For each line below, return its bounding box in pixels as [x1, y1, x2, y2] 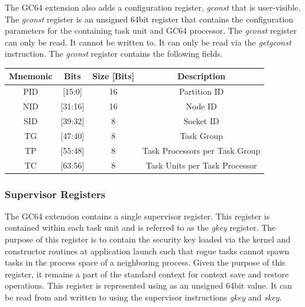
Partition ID [179, 85, 224, 98]
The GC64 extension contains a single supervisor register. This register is [5, 209, 270, 222]
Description [177, 70, 226, 82]
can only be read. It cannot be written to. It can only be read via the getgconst [5, 35, 291, 48]
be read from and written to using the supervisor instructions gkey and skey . [5, 291, 282, 303]
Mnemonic [9, 70, 53, 82]
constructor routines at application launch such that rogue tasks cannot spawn [5, 244, 290, 257]
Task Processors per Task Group [142, 144, 261, 156]
